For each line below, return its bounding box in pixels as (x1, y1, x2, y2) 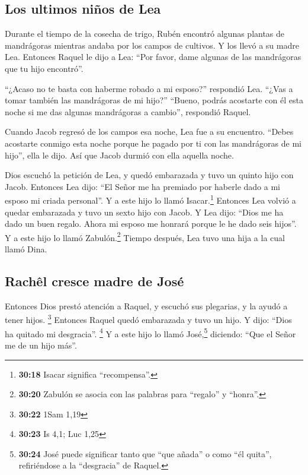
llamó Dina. (5, 243, 47, 255)
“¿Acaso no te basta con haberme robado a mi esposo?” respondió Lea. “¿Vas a (5, 82, 293, 94)
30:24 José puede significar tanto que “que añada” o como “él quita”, (18, 447, 272, 460)
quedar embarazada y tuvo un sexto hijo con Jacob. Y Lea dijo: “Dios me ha (5, 205, 284, 218)
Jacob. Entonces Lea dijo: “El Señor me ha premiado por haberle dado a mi (5, 180, 280, 192)
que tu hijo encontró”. (5, 62, 84, 74)
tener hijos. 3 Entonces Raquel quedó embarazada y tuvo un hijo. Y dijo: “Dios (5, 312, 292, 326)
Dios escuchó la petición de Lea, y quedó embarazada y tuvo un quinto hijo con (5, 169, 294, 181)
